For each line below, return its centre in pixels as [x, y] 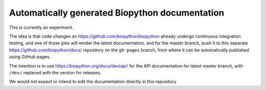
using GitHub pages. [30, 57]
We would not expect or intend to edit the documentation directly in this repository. [93, 82]
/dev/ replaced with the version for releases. [55, 72]
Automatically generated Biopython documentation [117, 13]
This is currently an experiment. [41, 27]
